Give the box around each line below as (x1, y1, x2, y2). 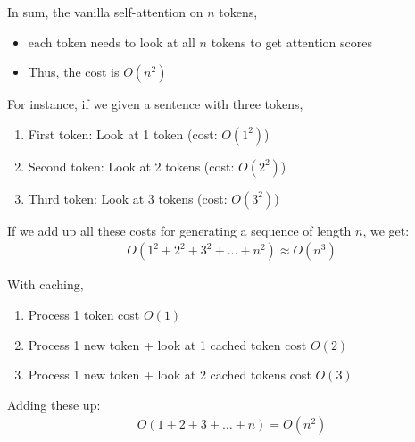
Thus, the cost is (28, 63, 120, 81)
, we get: (362, 221, 410, 239)
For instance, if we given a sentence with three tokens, (7, 95, 303, 113)
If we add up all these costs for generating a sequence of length (7, 221, 352, 239)
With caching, (7, 275, 84, 294)
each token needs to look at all (28, 32, 195, 51)
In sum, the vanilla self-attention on (7, 3, 203, 21)
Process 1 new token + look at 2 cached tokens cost (28, 365, 311, 384)
